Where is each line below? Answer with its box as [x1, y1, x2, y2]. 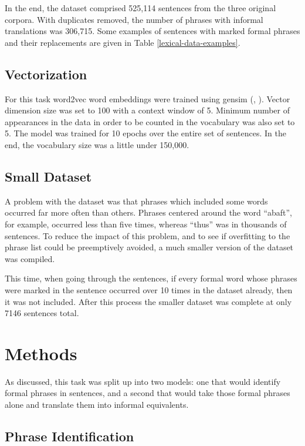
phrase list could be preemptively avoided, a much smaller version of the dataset [5, 241, 294, 253]
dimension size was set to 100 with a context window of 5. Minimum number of [5, 104, 290, 116]
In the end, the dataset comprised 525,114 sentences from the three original [5, 2, 276, 14]
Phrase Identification [5, 427, 134, 445]
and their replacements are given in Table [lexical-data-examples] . [5, 36, 240, 48]
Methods [5, 341, 77, 365]
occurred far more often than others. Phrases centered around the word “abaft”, [5, 206, 293, 219]
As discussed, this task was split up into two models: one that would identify [5, 375, 281, 387]
